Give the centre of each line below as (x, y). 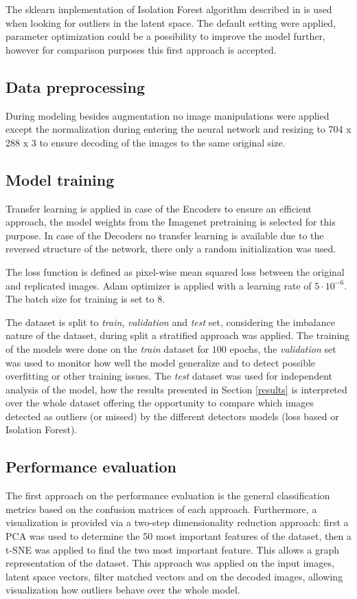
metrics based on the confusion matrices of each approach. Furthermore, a (161, 509)
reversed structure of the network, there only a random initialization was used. (171, 249)
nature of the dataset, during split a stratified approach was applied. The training (178, 335)
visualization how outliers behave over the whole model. (123, 590)
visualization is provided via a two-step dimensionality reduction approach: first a (177, 522)
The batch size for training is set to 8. (85, 299)
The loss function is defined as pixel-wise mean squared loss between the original (175, 271)
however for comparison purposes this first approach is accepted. (141, 49)
